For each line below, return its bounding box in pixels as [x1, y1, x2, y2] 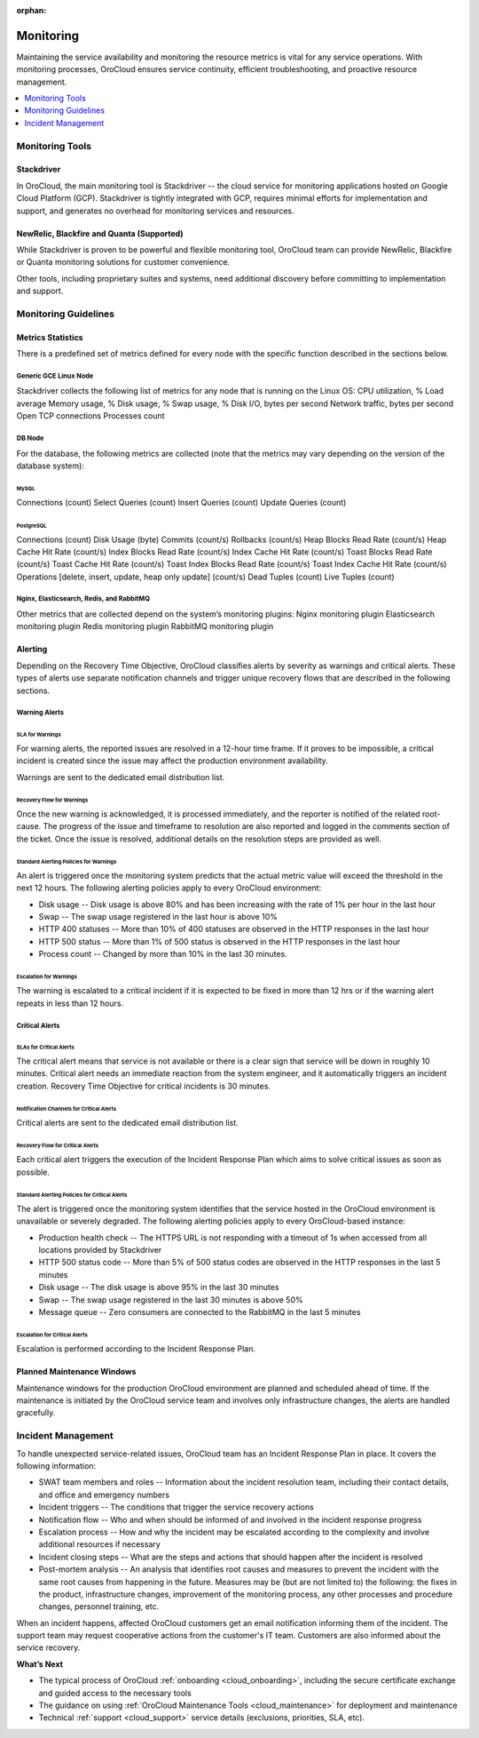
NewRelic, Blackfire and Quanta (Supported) [16, 227, 184, 239]
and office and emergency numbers [38, 1489, 170, 1500]
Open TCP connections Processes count [16, 411, 165, 421]
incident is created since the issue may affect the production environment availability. [16, 755, 328, 766]
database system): [16, 460, 84, 471]
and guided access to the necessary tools [38, 1687, 192, 1698]
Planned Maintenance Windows [16, 1367, 137, 1377]
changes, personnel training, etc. [38, 1601, 160, 1612]
